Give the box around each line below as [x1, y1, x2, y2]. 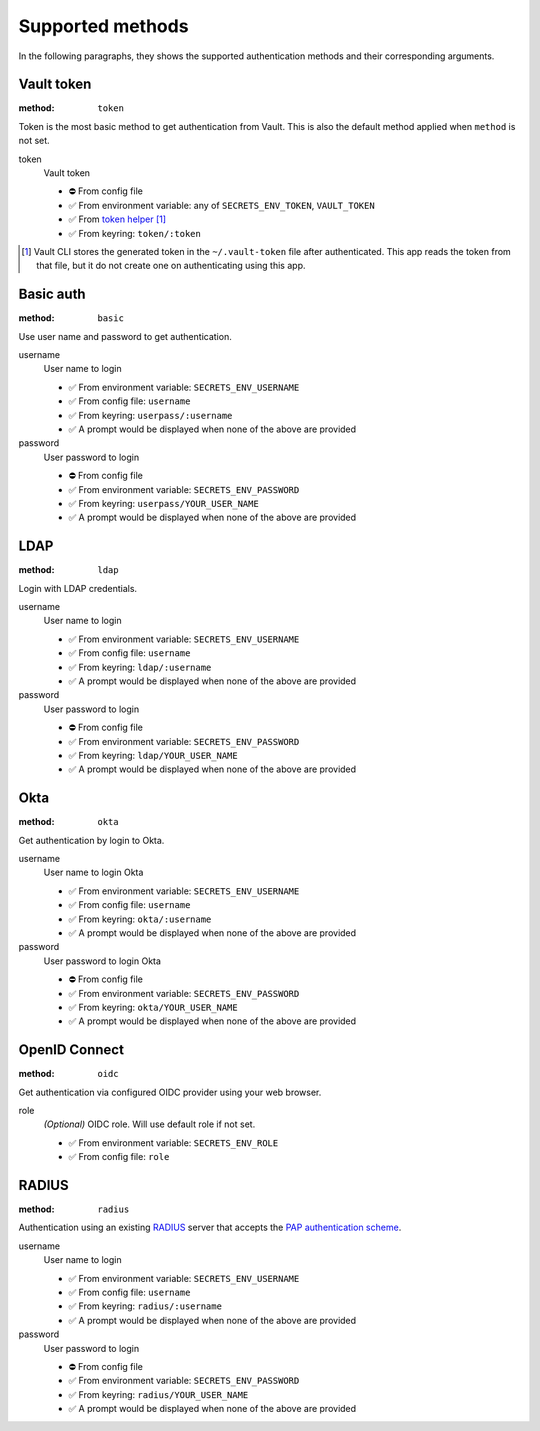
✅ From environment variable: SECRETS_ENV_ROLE [68, 1136, 279, 1149]
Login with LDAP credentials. [18, 582, 138, 594]
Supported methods [18, 15, 189, 37]
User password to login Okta [43, 955, 162, 967]
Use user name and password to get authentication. [18, 330, 232, 342]
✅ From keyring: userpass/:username [68, 409, 233, 421]
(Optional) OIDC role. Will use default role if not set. [43, 1118, 256, 1130]
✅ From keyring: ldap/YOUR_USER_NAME [68, 749, 239, 761]
